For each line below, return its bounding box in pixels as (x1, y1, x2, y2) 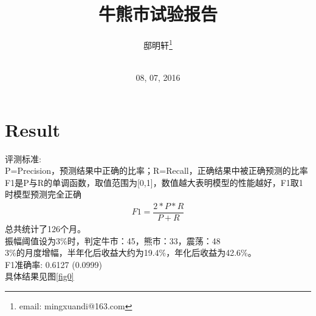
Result (5, 117, 60, 142)
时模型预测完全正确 (5, 188, 81, 201)
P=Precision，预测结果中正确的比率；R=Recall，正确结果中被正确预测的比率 (5, 164, 308, 177)
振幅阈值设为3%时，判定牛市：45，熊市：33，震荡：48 (5, 234, 221, 247)
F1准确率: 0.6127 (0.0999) (5, 258, 103, 270)
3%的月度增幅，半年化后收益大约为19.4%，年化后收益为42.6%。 (5, 246, 256, 259)
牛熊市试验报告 (98, 1, 218, 26)
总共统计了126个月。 (5, 222, 86, 235)
